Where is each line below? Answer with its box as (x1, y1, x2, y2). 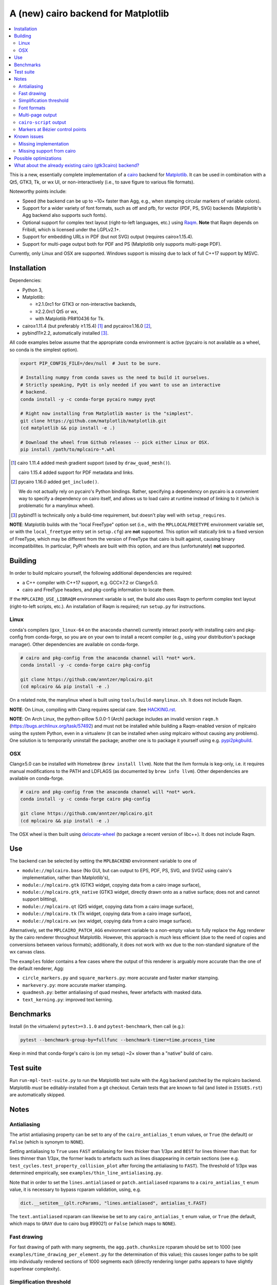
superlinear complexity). (9, 1265, 61, 1272)
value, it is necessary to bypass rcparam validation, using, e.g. (9, 1186, 141, 1192)
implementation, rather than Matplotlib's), (22, 874, 110, 881)
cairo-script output (18, 119, 66, 125)
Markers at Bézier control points (18, 126, 87, 133)
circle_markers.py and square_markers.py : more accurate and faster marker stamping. (22, 975, 219, 981)
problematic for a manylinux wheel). (18, 503, 95, 509)
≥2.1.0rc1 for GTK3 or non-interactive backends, (35, 301, 136, 307)
